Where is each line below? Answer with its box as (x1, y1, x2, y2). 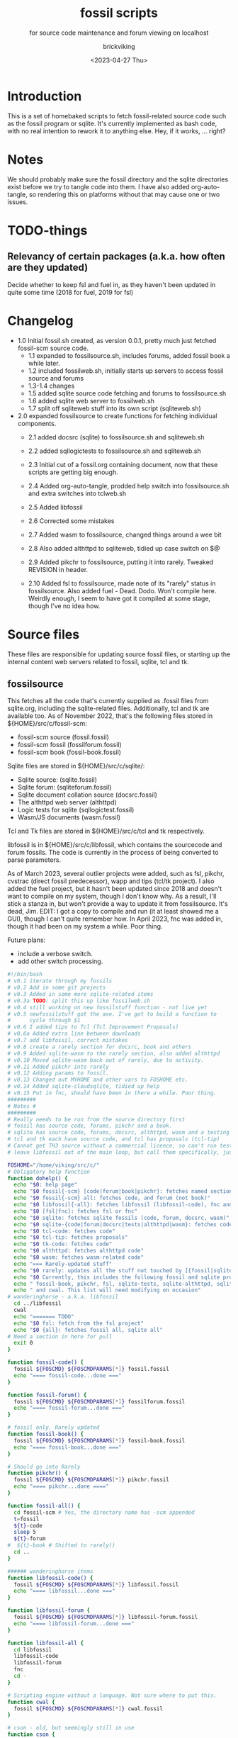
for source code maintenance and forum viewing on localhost (29, 28, 209, 37)
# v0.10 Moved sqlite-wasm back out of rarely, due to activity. (7, 1056, 204, 1064)
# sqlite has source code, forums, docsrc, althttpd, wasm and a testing (7, 1129, 230, 1136)
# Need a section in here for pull (7, 1333, 113, 1340)
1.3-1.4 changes (28, 381, 75, 390)
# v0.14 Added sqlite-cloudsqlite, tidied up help (7, 1083, 160, 1090)
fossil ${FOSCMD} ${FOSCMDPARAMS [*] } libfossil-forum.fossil (13, 1614, 198, 1621)
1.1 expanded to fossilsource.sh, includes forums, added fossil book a (28, 351, 230, 359)
